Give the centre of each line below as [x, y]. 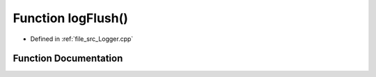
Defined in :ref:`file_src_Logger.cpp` [82, 39]
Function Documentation [68, 59]
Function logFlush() [71, 18]
